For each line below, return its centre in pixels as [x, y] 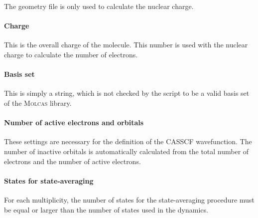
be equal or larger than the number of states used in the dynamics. [106, 209]
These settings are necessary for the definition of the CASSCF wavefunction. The [128, 141]
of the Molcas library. [38, 103]
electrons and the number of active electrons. [72, 161]
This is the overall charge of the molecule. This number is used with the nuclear [126, 45]
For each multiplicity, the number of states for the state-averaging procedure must [129, 199]
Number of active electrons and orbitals [74, 122]
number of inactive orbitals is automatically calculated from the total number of [127, 151]
